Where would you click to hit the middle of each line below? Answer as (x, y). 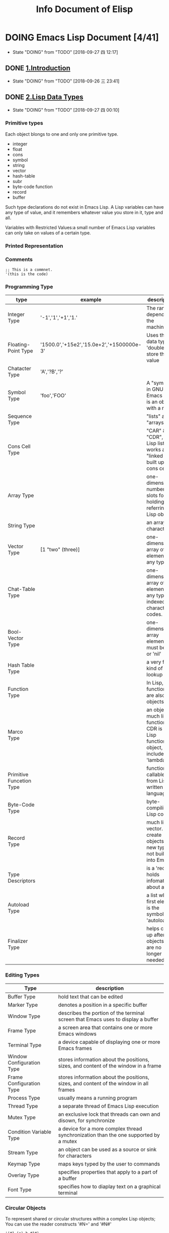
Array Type (21, 495)
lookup (155, 675)
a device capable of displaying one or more (109, 1042)
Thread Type (23, 1106)
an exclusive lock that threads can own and (109, 1114)
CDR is (154, 729)
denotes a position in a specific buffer (103, 1005)
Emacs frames (75, 1048)
